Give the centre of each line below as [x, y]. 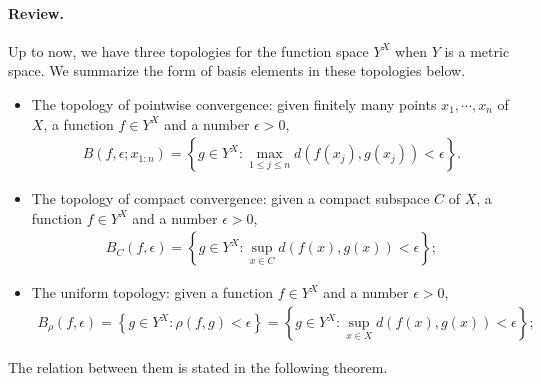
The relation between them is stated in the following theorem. [198, 367]
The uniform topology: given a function [152, 292]
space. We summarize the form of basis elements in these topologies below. [237, 70]
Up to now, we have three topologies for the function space [188, 50]
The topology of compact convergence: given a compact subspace [230, 198]
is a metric [477, 50]
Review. [36, 12]
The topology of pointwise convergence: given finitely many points [234, 103]
